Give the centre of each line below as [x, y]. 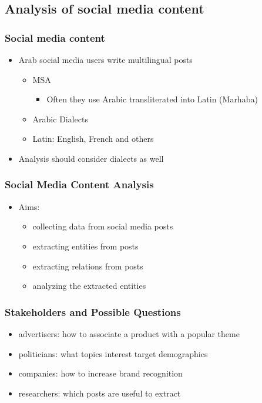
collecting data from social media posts [103, 226]
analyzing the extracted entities [89, 286]
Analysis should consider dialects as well [91, 158]
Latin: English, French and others [93, 139]
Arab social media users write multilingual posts [105, 59]
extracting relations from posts [88, 266]
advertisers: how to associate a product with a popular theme [129, 333]
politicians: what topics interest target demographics [113, 353]
